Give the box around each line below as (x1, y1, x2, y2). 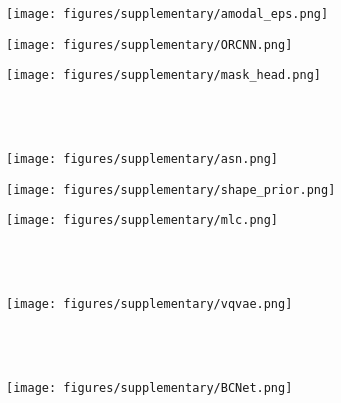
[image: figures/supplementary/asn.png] (6, 152, 279, 167)
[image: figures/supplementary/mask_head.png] (6, 68, 321, 83)
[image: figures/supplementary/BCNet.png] (6, 381, 293, 396)
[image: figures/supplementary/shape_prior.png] (6, 182, 336, 197)
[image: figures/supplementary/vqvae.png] (6, 297, 293, 312)
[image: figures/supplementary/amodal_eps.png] (6, 7, 329, 21)
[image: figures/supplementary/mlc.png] (6, 213, 279, 228)
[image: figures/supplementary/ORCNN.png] (6, 37, 293, 52)
